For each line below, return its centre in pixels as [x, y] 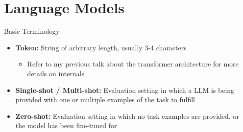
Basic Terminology [32, 31]
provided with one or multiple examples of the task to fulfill [105, 99]
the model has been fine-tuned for [66, 125]
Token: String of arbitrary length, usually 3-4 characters [101, 47]
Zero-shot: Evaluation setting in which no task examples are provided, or [127, 116]
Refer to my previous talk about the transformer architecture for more [133, 64]
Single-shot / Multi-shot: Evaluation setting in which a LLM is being [125, 90]
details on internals [56, 73]
